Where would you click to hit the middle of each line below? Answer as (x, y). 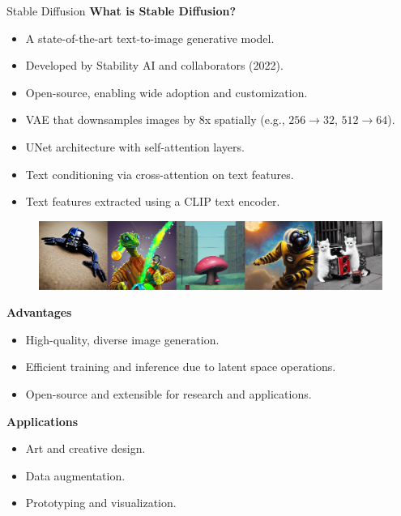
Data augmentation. (75, 475)
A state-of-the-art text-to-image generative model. (150, 38)
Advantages (39, 312)
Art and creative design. (85, 448)
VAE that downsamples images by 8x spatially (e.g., (155, 119)
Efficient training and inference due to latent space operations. (181, 367)
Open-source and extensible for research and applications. (169, 394)
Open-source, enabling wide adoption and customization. (166, 92)
